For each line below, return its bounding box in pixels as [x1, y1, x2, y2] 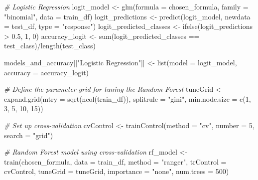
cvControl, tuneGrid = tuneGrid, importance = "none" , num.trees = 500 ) [4, 166, 229, 177]
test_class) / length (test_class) [4, 40, 96, 51]
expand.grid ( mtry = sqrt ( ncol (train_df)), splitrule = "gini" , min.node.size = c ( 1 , [4, 93, 251, 104]
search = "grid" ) [4, 130, 53, 140]
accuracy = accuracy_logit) [4, 67, 89, 77]
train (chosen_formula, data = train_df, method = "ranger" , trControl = [4, 156, 227, 167]
